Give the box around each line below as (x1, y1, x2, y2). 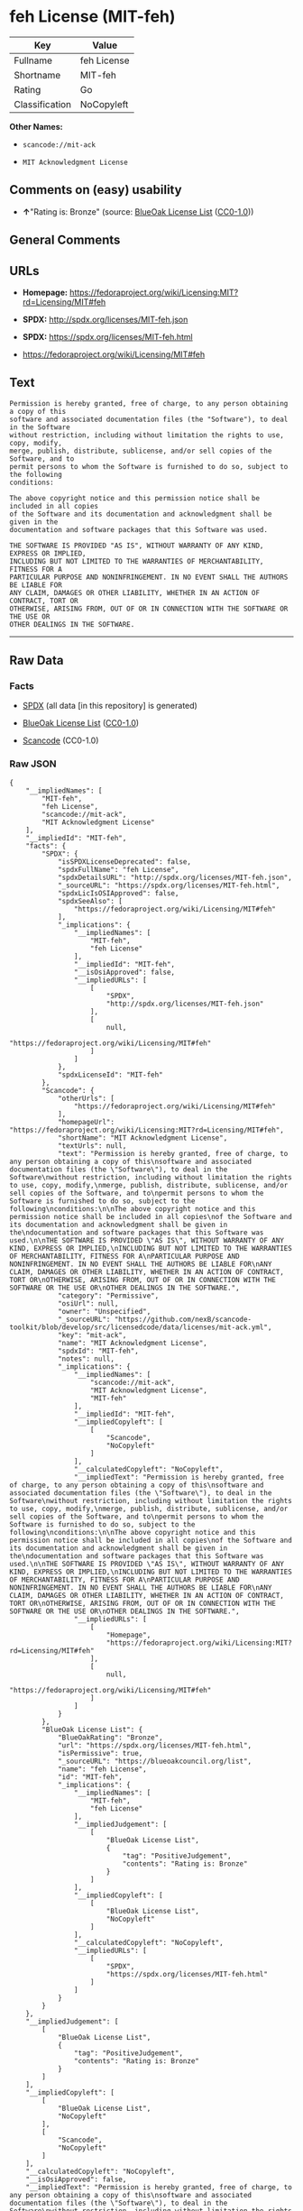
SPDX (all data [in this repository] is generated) (22, 701, 198, 711)
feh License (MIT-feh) (9, 6, 176, 27)
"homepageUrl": (57, 1117, 115, 1126)
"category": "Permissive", (57, 1291, 160, 1300)
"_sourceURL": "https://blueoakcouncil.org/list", (57, 1757, 252, 1766)
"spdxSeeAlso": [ (57, 896, 124, 905)
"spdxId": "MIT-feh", (57, 1346, 140, 1355)
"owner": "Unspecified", (57, 1307, 151, 1316)
